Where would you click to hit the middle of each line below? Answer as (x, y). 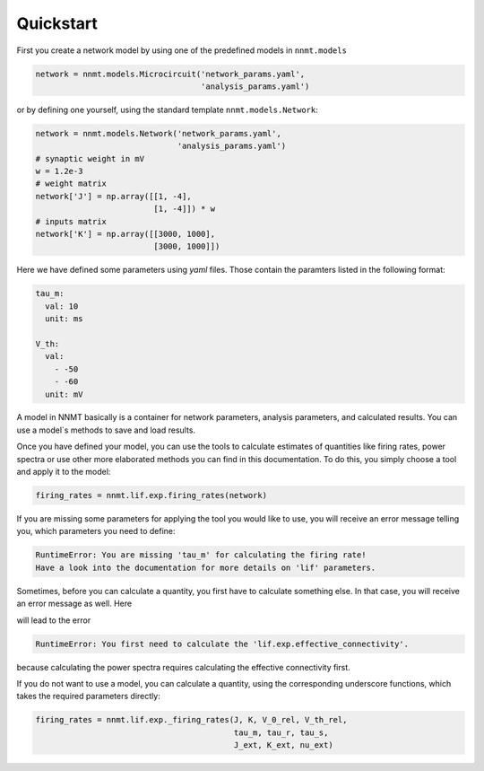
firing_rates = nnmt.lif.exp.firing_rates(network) (151, 495)
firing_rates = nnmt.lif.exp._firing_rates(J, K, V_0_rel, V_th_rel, (191, 720)
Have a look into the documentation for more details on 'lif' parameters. (206, 567)
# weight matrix (71, 184)
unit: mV (64, 394)
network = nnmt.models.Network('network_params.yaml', (158, 133)
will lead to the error (54, 620)
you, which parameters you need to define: (96, 531)
